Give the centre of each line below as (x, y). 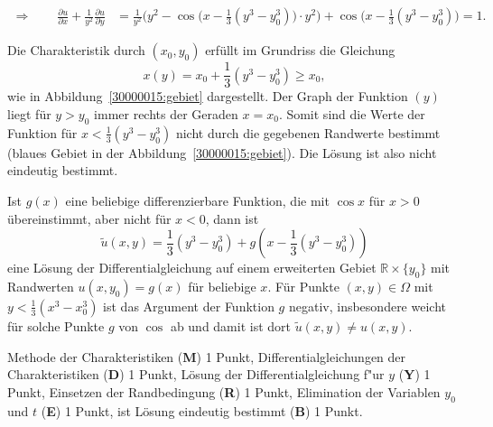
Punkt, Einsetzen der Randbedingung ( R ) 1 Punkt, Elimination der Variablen (224, 391)
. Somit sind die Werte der (352, 114)
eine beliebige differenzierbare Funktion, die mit (197, 200)
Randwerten (41, 286)
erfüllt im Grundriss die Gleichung (300, 50)
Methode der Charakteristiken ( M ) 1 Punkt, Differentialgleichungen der (207, 356)
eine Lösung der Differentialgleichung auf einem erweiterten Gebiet (192, 268)
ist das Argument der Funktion (189, 306)
